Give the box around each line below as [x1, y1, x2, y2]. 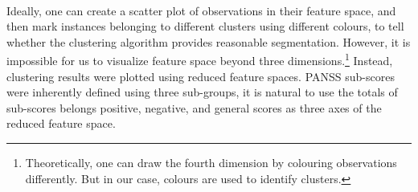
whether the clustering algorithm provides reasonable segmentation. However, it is [6, 33, 411, 50]
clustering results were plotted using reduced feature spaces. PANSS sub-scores [6, 67, 395, 84]
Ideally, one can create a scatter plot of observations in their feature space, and [6, 2, 396, 18]
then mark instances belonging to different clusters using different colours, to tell [6, 18, 404, 35]
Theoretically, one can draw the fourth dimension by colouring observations [25, 154, 397, 170]
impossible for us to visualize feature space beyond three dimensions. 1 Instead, [6, 50, 393, 69]
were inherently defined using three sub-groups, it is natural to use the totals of [6, 84, 398, 100]
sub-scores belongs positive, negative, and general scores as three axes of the [6, 99, 382, 116]
